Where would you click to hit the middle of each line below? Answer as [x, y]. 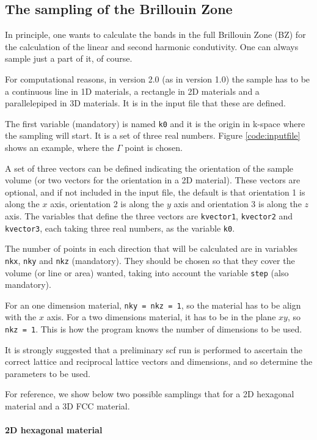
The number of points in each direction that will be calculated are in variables [151, 248]
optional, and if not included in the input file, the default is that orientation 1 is [155, 192]
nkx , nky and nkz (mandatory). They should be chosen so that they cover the [150, 260]
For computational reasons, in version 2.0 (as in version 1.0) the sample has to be [158, 79]
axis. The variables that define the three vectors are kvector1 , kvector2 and [149, 215]
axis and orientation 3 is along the [238, 204]
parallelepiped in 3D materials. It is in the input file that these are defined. [145, 103]
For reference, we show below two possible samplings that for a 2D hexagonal [150, 394]
